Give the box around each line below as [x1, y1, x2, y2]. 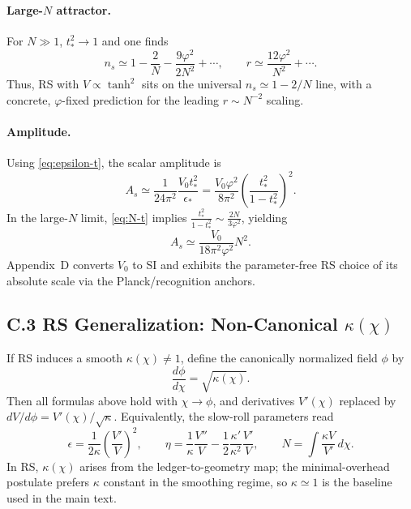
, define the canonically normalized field [180, 349, 378, 366]
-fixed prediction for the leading [62, 91, 220, 108]
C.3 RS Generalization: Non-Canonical [6, 311, 338, 336]
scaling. [266, 91, 304, 108]
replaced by [339, 391, 396, 408]
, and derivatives [212, 391, 295, 408]
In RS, [6, 457, 39, 474]
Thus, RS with [6, 75, 79, 92]
